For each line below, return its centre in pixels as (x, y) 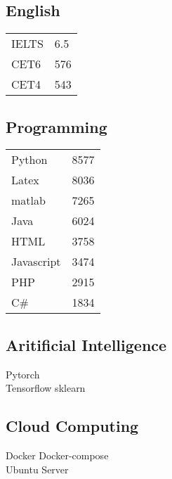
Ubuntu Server (37, 469)
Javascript (36, 262)
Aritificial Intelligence (86, 344)
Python (29, 160)
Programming (57, 126)
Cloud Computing (72, 426)
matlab (28, 200)
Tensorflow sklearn (46, 388)
